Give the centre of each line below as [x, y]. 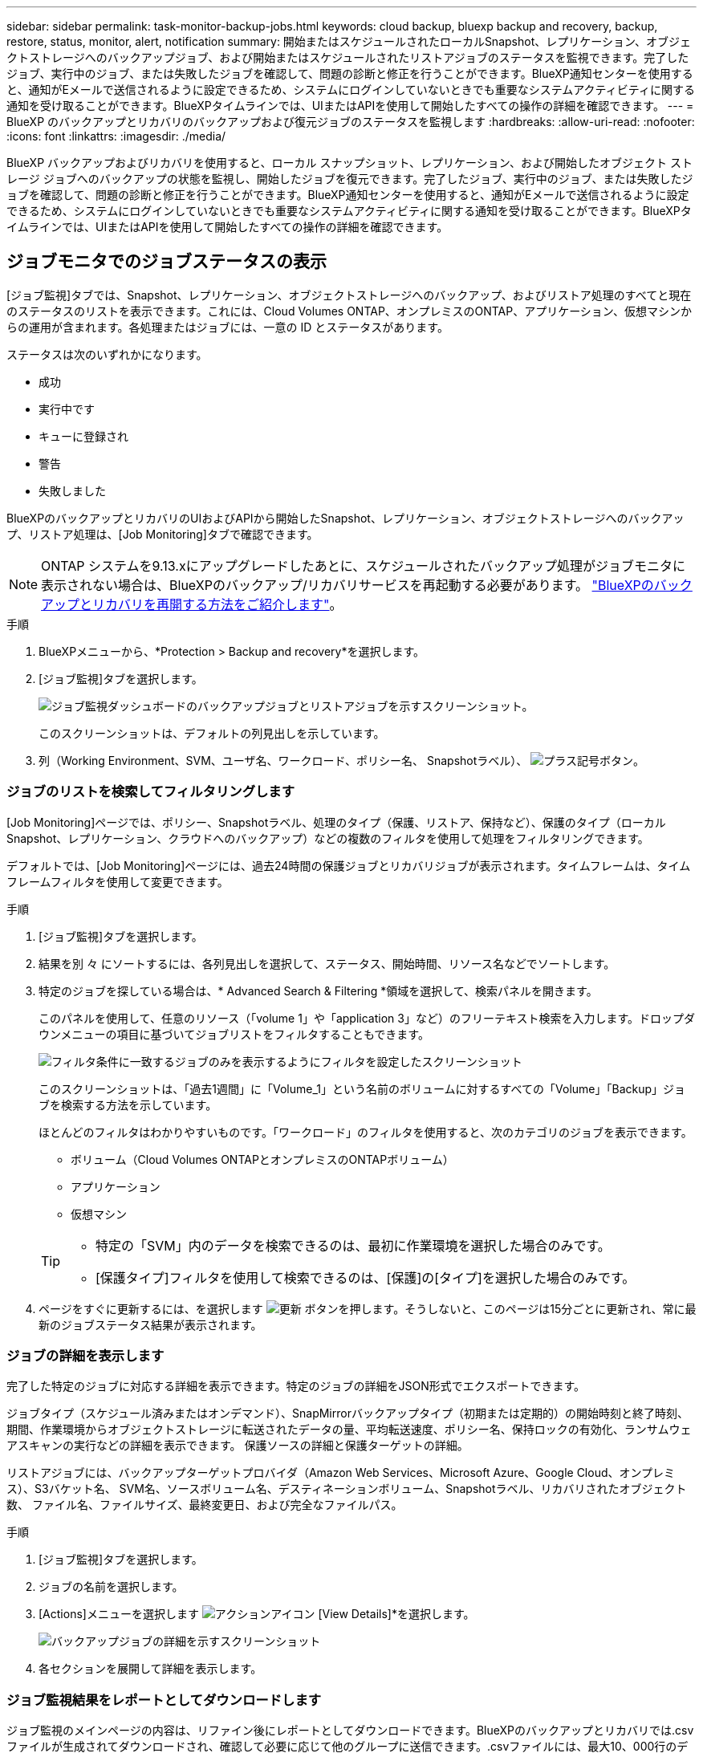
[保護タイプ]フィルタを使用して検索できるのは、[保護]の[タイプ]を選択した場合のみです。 [366, 1277]
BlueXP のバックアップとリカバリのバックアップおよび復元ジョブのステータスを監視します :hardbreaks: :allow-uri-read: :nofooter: [351, 122]
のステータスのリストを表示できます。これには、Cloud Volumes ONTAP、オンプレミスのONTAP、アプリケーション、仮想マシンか [349, 311]
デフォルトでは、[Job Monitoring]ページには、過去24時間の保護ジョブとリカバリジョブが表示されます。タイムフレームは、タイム [349, 865]
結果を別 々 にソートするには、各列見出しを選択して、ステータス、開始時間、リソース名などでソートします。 [327, 963]
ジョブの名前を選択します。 [111, 1587]
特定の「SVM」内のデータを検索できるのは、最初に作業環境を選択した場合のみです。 [353, 1245]
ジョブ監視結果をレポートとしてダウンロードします [164, 1700]
